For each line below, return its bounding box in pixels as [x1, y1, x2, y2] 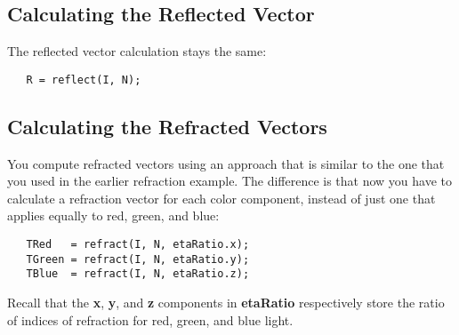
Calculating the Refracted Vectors [7, 112, 327, 140]
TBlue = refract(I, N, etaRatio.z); [26, 267, 250, 281]
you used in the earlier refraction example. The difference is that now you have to [7, 171, 453, 190]
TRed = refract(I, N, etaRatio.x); [26, 238, 250, 251]
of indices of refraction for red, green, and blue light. [7, 310, 294, 329]
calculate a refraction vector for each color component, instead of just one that [7, 188, 436, 207]
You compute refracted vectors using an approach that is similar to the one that [7, 154, 445, 172]
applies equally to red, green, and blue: [7, 206, 220, 225]
